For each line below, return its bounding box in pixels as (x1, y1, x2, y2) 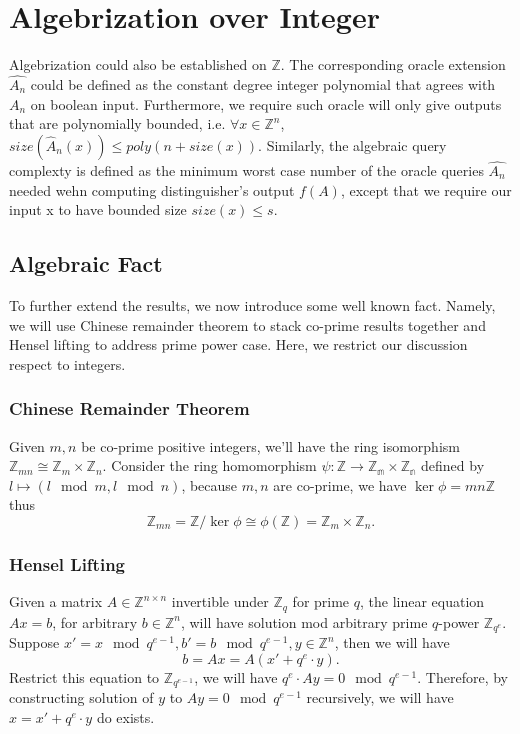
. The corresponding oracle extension (280, 54, 506, 75)
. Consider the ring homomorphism (102, 455, 317, 476)
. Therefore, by (417, 666, 508, 687)
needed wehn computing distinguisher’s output (9, 179, 295, 200)
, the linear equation (360, 591, 485, 612)
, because (181, 474, 238, 495)
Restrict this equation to (9, 666, 160, 687)
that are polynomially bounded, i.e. (9, 113, 226, 134)
